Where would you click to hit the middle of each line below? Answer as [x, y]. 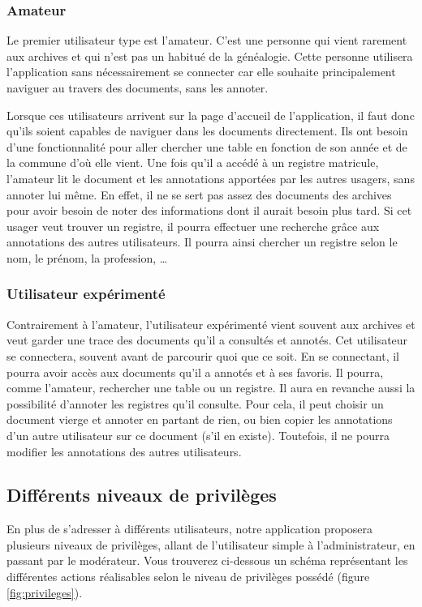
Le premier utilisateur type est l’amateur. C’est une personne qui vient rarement [207, 40]
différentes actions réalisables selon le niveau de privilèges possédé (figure [188, 577]
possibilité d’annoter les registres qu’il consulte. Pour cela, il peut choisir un [195, 403]
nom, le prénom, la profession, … [87, 257]
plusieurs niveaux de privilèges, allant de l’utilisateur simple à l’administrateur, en [211, 544]
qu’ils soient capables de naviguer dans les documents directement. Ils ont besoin [207, 131]
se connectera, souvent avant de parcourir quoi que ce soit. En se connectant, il [203, 355]
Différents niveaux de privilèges [142, 495]
